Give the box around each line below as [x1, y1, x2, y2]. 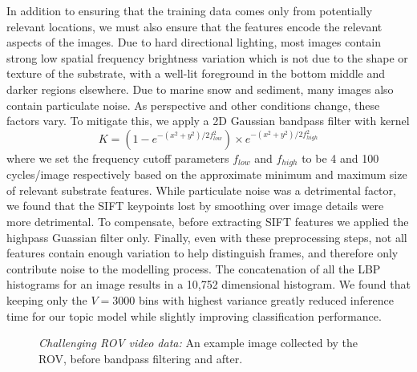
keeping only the [6, 291, 87, 308]
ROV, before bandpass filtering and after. [38, 350, 243, 366]
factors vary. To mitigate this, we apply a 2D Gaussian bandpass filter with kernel [6, 112, 410, 129]
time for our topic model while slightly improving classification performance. [6, 307, 382, 324]
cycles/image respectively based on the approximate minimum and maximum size [6, 166, 407, 183]
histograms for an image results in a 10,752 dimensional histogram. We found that [6, 276, 411, 293]
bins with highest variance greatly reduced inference [138, 291, 394, 308]
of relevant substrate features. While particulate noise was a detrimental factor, [6, 181, 396, 198]
